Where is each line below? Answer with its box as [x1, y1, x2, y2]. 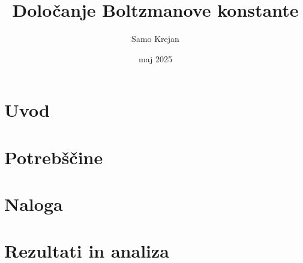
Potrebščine [4, 144, 103, 169]
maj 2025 [139, 52, 172, 65]
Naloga [4, 192, 63, 216]
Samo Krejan [131, 32, 179, 45]
